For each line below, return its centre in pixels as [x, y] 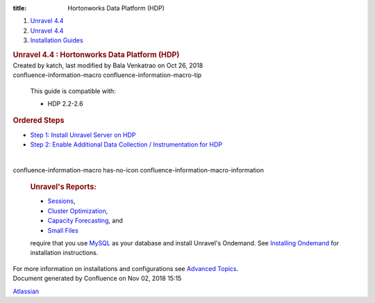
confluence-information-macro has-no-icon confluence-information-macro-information [138, 170]
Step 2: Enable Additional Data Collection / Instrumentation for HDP [126, 145]
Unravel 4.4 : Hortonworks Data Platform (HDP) [96, 54]
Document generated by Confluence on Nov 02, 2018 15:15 [97, 279]
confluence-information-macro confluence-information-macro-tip [107, 75]
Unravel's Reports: [63, 187]
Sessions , [61, 201]
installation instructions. [64, 253]
